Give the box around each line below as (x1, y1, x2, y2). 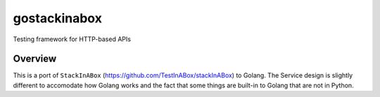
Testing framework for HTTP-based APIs (13, 35, 132, 43)
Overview (13, 53, 57, 65)
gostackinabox (13, 10, 102, 26)
